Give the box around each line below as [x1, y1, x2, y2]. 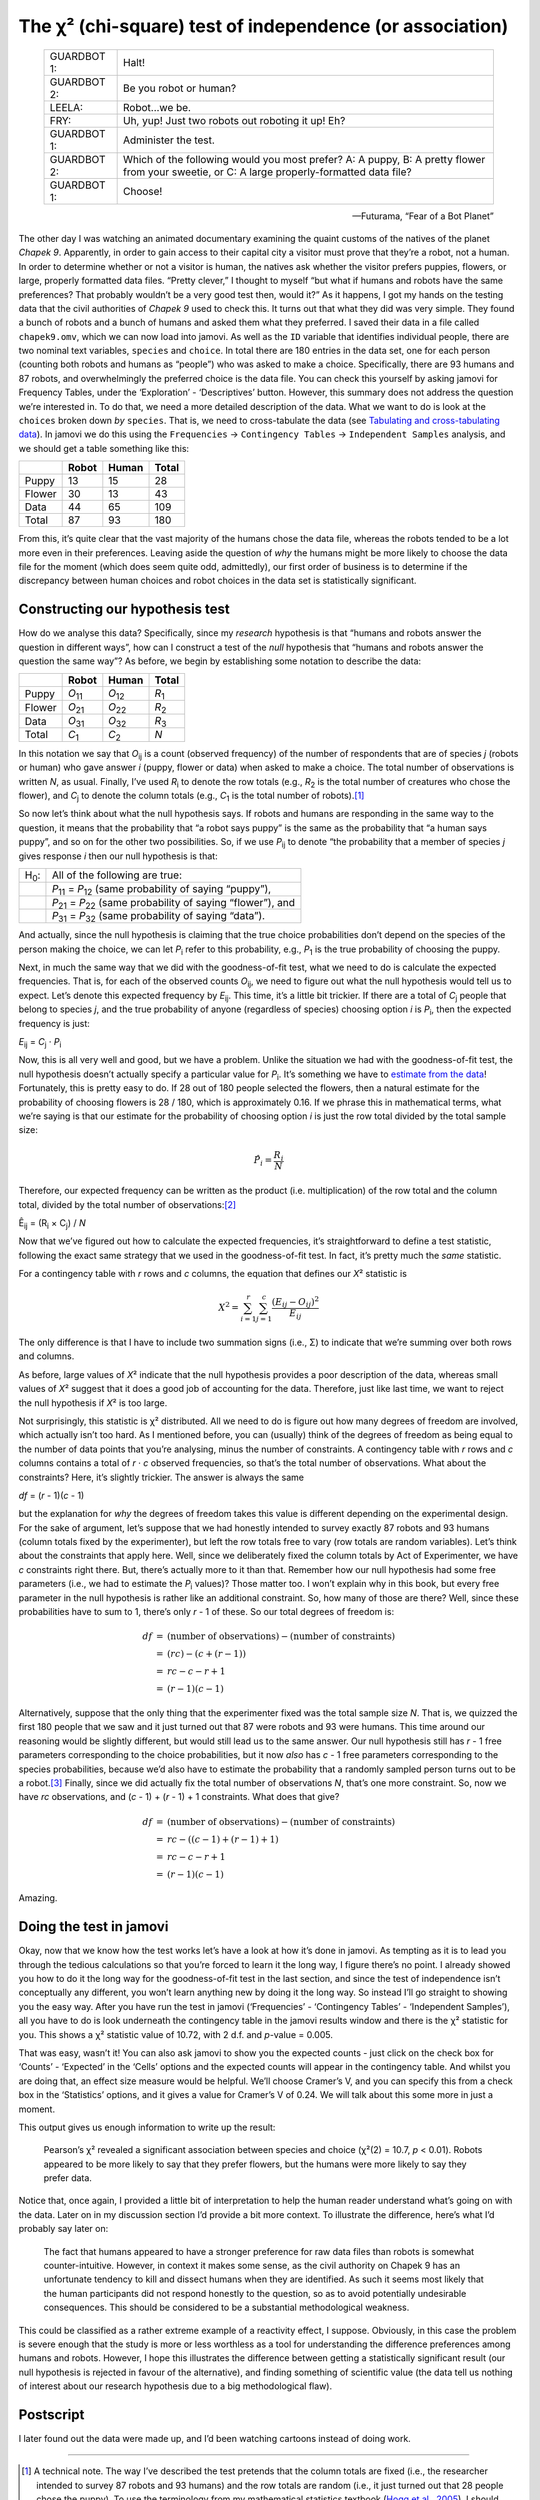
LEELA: [49, 100, 84, 114]
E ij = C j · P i [18, 1036, 62, 1050]
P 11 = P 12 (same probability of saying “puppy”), [51, 881, 272, 897]
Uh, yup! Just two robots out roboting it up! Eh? [123, 113, 346, 127]
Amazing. [18, 1892, 58, 1904]
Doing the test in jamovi [18, 1918, 169, 1935]
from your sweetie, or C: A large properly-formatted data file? [123, 165, 412, 179]
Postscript [18, 2406, 85, 2423]
